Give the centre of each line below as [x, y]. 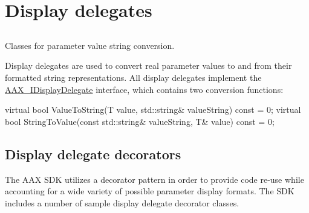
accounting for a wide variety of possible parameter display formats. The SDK [150, 191]
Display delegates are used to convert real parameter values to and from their [148, 65]
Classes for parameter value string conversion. [90, 45]
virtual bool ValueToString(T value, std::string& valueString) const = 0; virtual [153, 110]
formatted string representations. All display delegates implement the [133, 77]
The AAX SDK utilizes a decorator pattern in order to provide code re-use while [154, 179]
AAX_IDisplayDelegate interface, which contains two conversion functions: [144, 89]
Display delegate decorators [93, 154]
